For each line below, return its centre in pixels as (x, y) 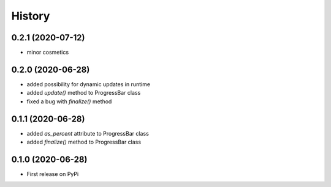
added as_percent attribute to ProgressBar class (88, 133)
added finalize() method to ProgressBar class (84, 142)
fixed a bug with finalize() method (69, 101)
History (31, 16)
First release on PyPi (53, 174)
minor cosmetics (48, 53)
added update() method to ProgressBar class (84, 93)
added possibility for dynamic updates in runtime (88, 84)
